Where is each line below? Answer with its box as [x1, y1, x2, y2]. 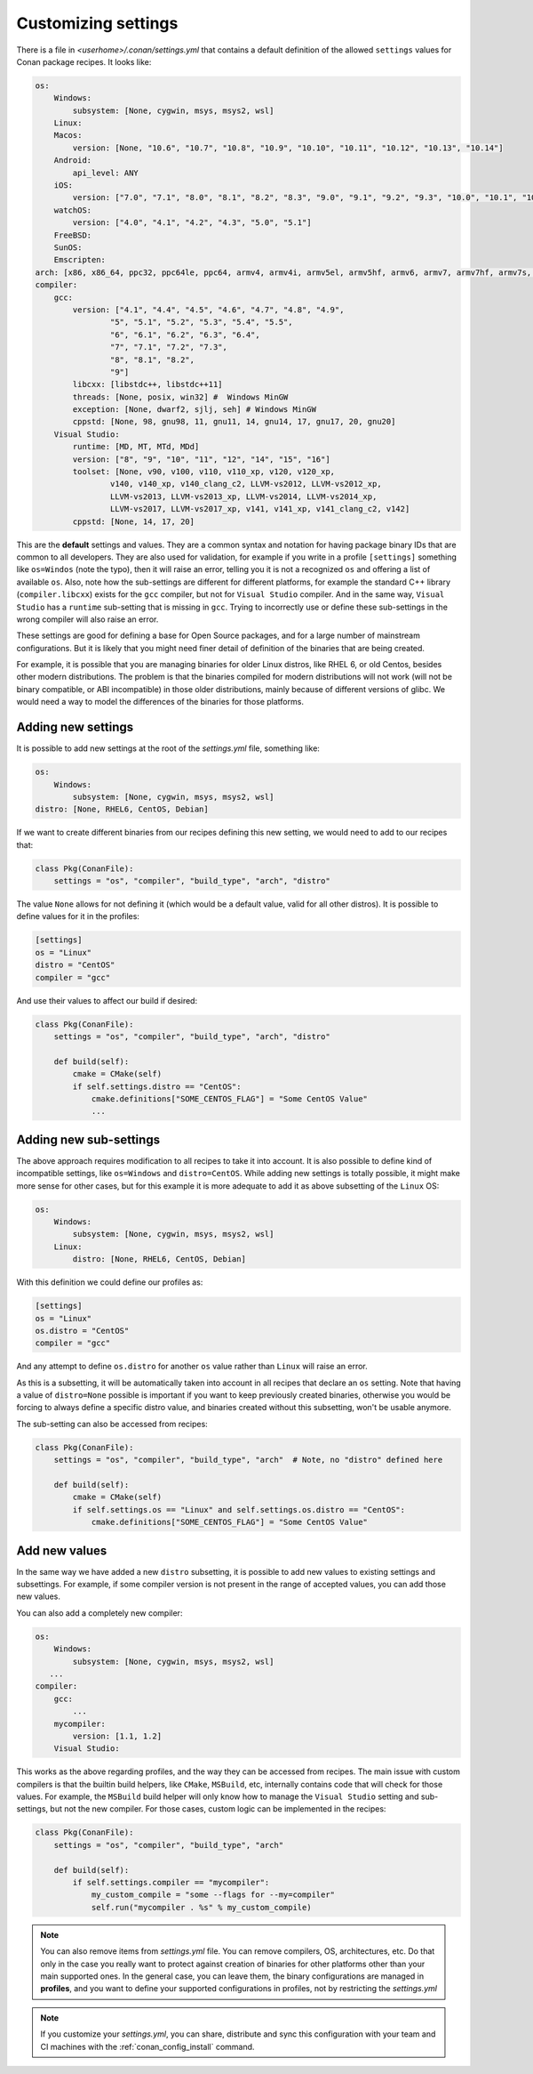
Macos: [53, 130, 83, 141]
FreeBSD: [53, 230, 92, 240]
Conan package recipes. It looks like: [16, 56, 152, 67]
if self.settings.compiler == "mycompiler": [72, 1877, 270, 1888]
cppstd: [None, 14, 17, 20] [72, 516, 195, 527]
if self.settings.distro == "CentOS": [72, 1081, 242, 1092]
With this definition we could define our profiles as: [16, 1277, 203, 1287]
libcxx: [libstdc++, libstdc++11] [72, 379, 223, 390]
